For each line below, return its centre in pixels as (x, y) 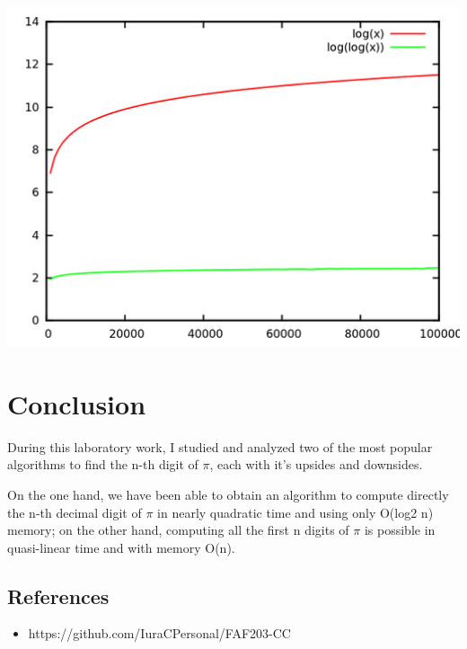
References (58, 596)
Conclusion (77, 403)
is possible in (400, 530)
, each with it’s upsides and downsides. (316, 464)
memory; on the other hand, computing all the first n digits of (178, 530)
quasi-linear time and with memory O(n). (121, 547)
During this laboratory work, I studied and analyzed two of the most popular (220, 446)
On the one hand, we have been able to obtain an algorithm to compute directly (228, 494)
